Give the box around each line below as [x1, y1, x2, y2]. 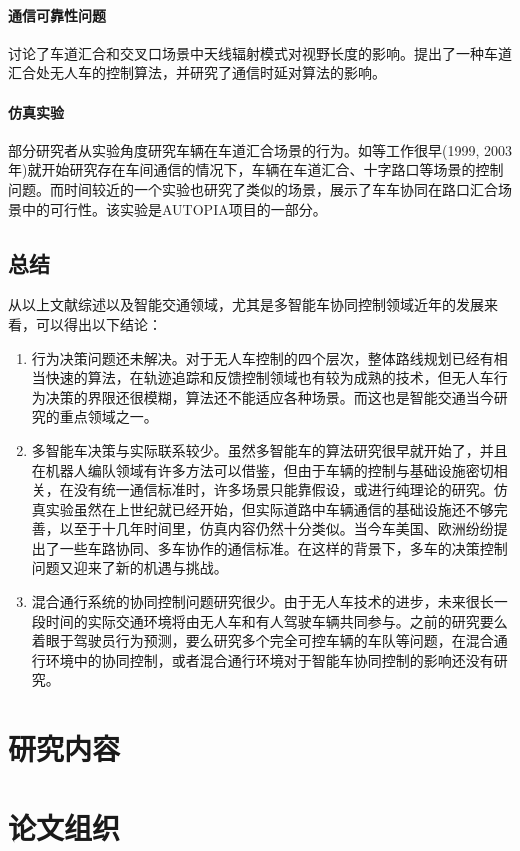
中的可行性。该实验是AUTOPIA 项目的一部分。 [21, 198, 327, 219]
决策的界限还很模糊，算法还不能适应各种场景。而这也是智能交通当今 [45, 386, 494, 407]
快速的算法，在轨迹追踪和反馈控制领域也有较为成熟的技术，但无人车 [45, 367, 494, 388]
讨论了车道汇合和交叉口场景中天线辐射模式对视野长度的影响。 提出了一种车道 [8, 42, 512, 63]
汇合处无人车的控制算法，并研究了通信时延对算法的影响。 [8, 62, 386, 83]
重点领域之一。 [59, 406, 158, 427]
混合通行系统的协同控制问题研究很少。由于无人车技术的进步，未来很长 [31, 591, 494, 612]
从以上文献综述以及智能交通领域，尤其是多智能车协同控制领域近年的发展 [8, 294, 484, 315]
